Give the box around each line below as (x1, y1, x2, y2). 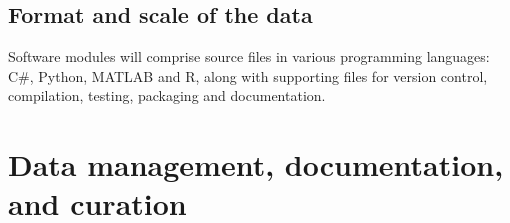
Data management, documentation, (8, 144, 504, 185)
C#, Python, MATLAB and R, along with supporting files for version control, (8, 65, 488, 86)
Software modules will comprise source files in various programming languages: (8, 46, 490, 67)
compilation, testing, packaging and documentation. (8, 85, 326, 106)
